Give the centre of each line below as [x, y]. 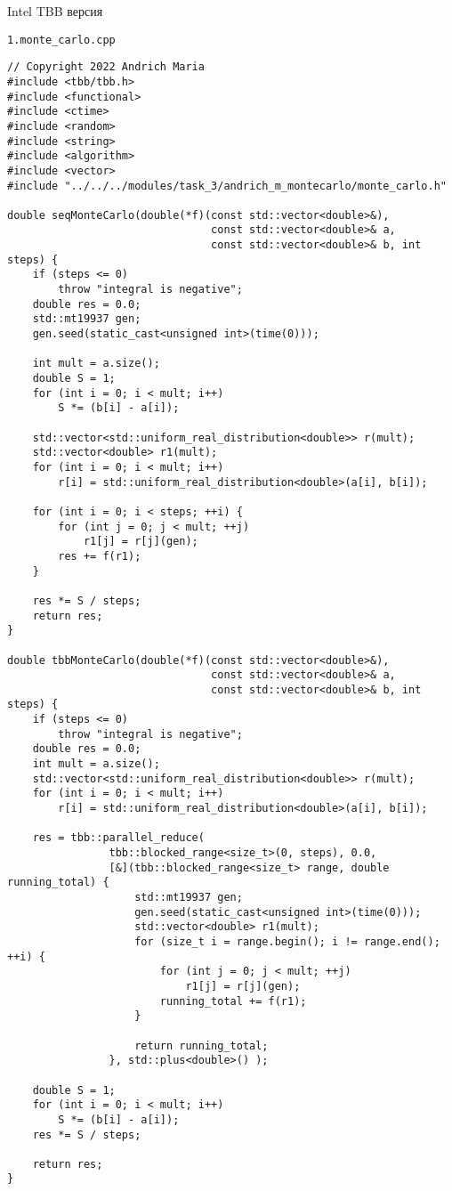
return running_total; [202, 1045]
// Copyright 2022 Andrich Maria [106, 67]
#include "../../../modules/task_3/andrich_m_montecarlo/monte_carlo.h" [227, 186]
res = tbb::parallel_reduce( [118, 838]
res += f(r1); [100, 556]
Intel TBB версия [55, 11]
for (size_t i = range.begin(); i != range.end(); [287, 941]
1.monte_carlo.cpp [61, 40]
